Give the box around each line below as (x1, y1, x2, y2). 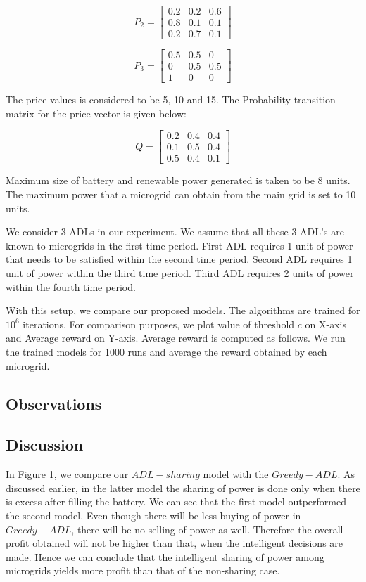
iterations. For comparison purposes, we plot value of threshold (23, 316, 295, 331)
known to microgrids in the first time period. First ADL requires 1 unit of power (6, 238, 353, 252)
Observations (6, 392, 102, 414)
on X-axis (305, 316, 346, 331)
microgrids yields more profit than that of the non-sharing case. (6, 563, 280, 578)
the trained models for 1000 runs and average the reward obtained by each (6, 344, 327, 358)
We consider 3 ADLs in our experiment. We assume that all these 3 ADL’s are (6, 224, 344, 239)
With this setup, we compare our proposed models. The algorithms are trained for (6, 303, 360, 318)
